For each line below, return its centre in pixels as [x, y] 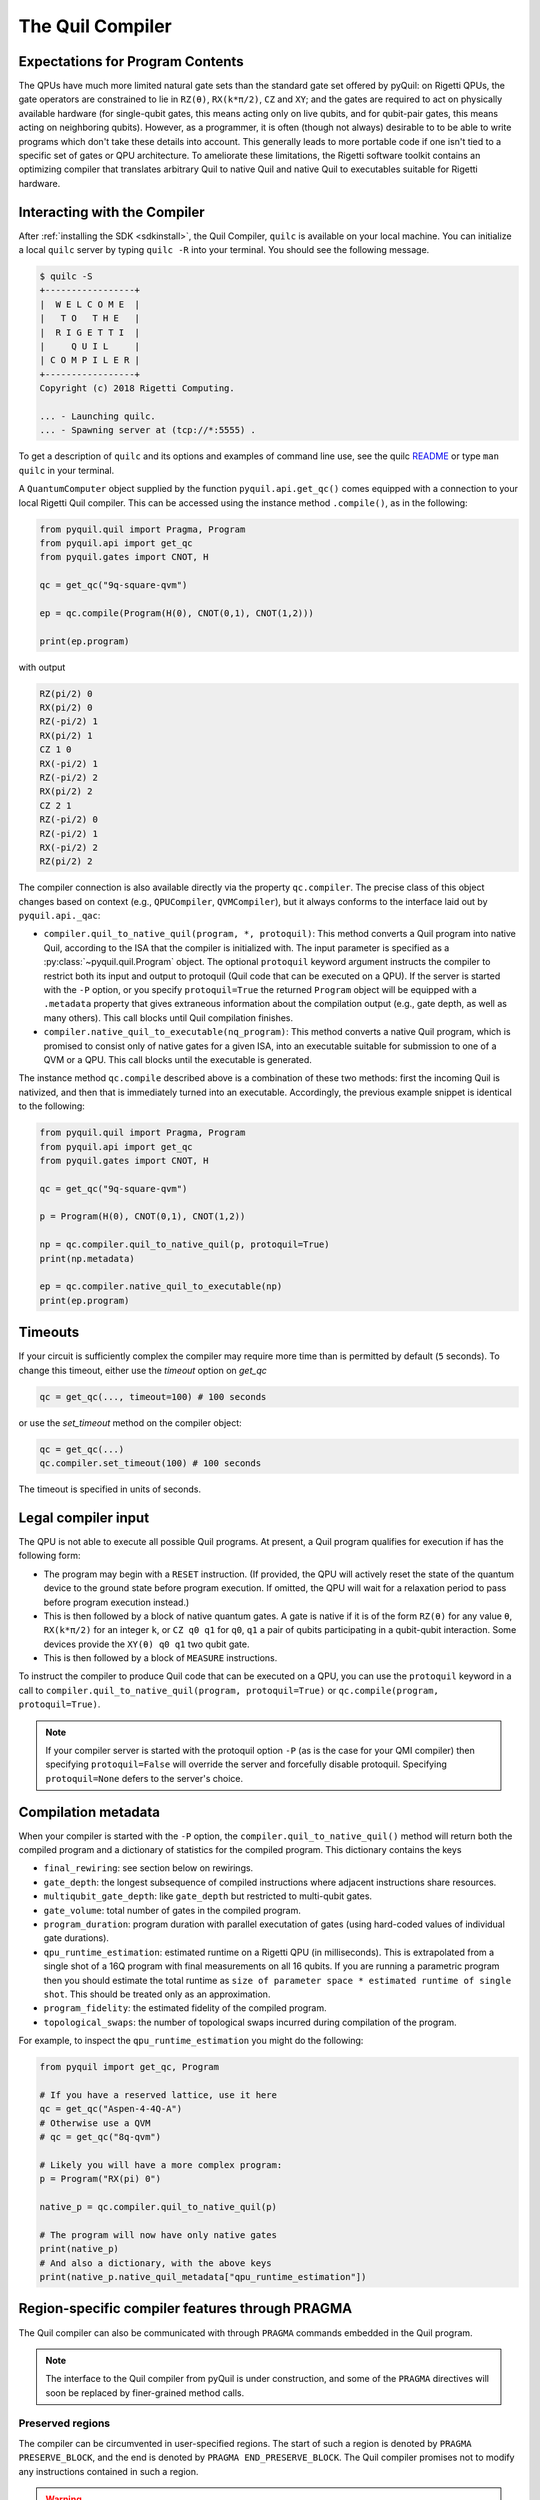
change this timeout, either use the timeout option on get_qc [142, 1370]
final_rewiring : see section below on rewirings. [148, 1868]
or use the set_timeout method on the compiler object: [130, 1422]
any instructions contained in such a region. [108, 2471]
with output [42, 667]
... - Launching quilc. [98, 416]
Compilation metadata [89, 1811]
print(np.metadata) [87, 1258]
